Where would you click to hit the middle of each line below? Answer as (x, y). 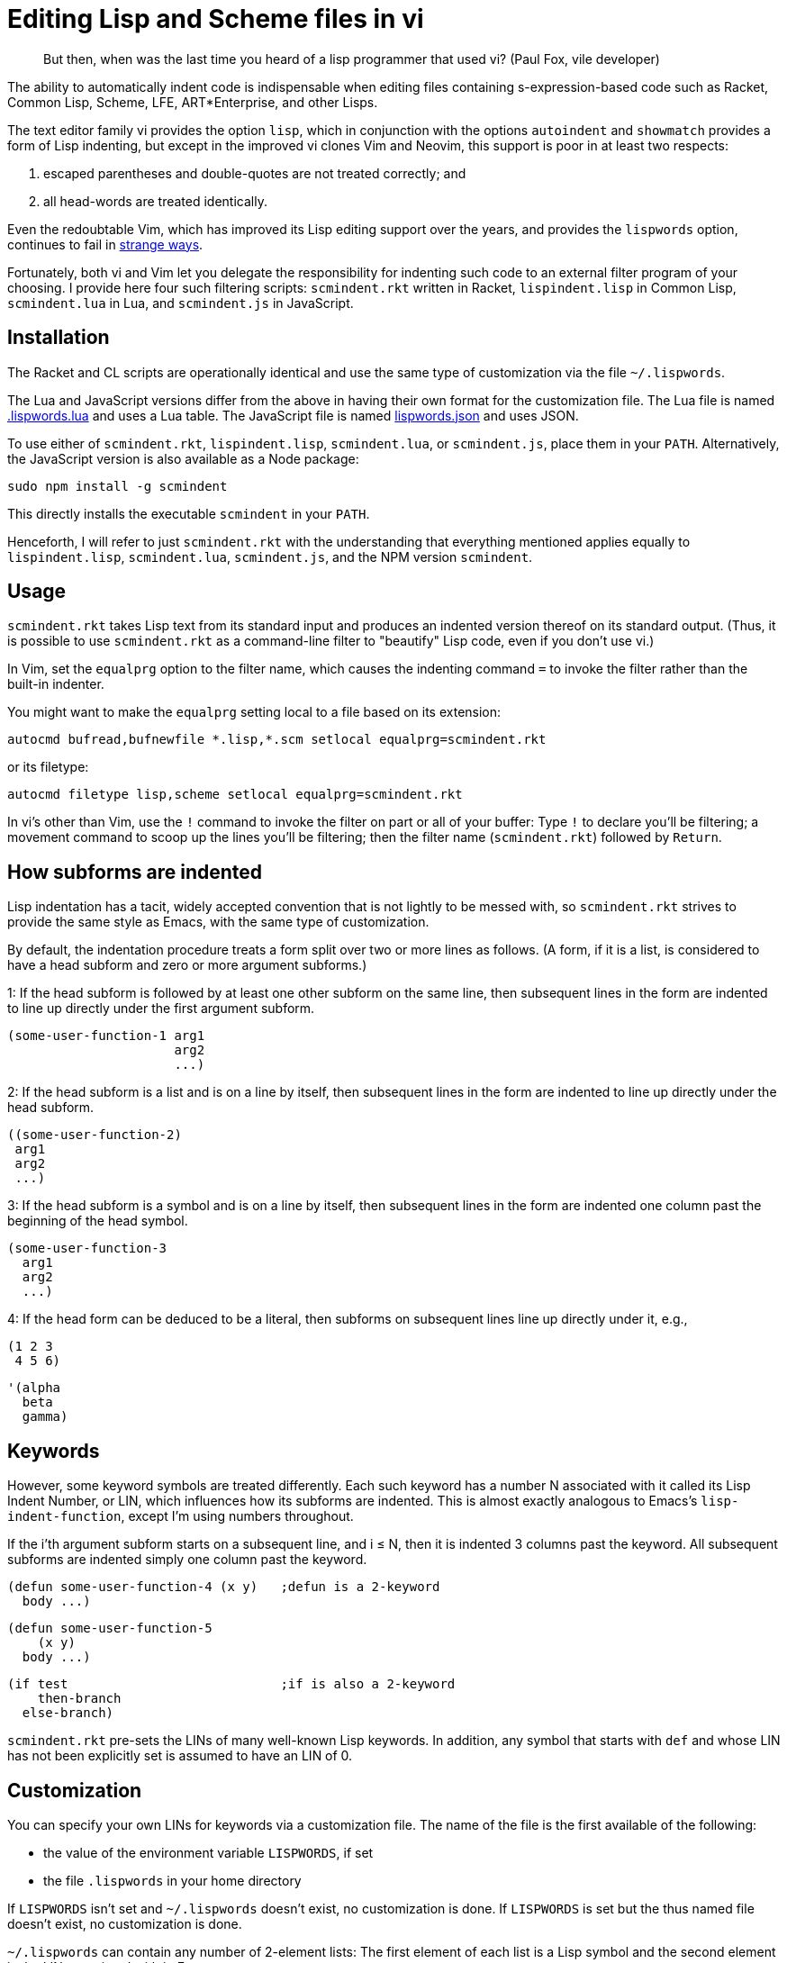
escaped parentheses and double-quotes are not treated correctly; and (255, 173)
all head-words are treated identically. (155, 201)
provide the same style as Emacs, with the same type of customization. (218, 922)
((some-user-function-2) (95, 1135)
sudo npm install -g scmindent (118, 486)
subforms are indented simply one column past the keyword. (187, 1560)
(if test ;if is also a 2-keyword (231, 1684)
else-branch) (68, 1713)
